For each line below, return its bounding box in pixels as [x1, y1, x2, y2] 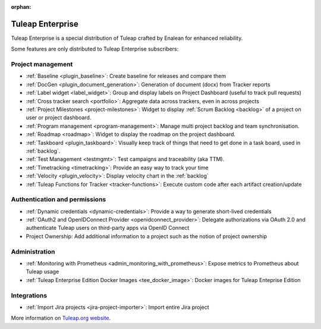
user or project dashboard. [26, 114, 92, 121]
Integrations [11, 291, 48, 299]
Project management [11, 60, 73, 68]
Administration [11, 247, 55, 255]
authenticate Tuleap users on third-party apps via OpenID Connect [26, 224, 190, 232]
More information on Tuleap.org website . [11, 315, 111, 322]
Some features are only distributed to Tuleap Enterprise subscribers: [11, 45, 179, 53]
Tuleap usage [26, 268, 59, 276]
